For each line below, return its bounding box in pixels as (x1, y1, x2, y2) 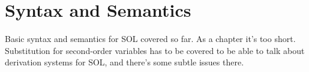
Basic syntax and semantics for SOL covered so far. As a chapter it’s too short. (5, 32, 296, 45)
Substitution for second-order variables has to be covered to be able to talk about (5, 44, 305, 56)
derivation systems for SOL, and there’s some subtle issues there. (5, 56, 244, 68)
